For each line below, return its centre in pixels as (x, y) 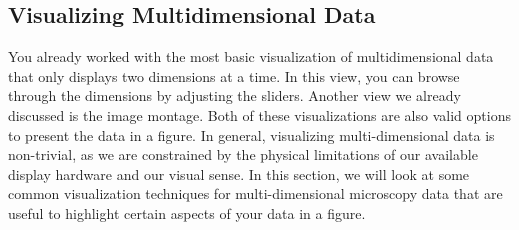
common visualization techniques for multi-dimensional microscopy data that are (255, 193)
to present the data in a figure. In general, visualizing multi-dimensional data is (251, 134)
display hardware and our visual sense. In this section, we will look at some (239, 173)
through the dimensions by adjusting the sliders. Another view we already (234, 95)
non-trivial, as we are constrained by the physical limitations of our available (243, 154)
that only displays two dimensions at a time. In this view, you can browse (234, 75)
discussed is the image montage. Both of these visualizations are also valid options (259, 114)
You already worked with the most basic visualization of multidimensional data (251, 56)
